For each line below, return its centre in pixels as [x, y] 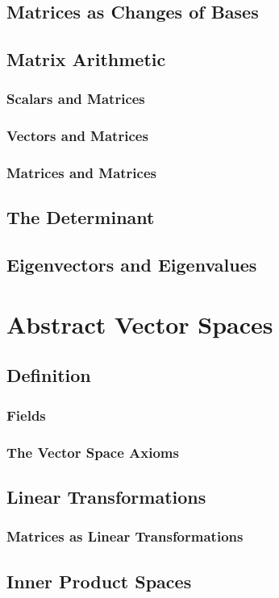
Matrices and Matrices [81, 173]
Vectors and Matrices [77, 136]
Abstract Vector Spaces [140, 324]
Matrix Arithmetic [86, 59]
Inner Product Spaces [99, 581]
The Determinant [81, 217]
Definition [49, 375]
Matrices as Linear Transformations [125, 536]
